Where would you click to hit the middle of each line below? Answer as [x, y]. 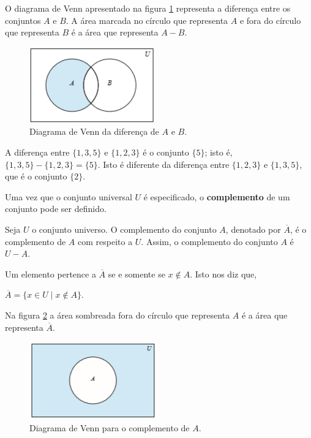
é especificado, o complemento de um [217, 196]
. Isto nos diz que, [223, 274]
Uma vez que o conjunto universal [69, 196]
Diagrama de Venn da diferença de [94, 131]
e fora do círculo [270, 20]
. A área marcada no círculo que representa [147, 20]
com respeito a [105, 241]
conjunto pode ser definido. [56, 209]
